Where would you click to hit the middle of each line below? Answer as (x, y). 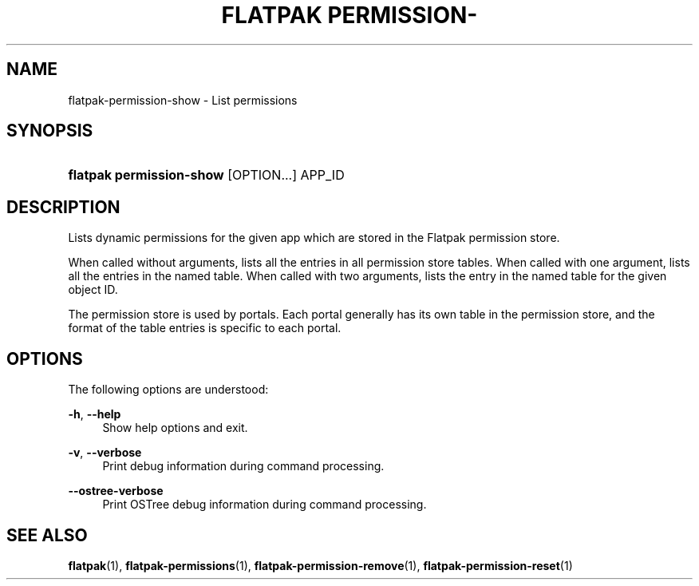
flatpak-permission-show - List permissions (183, 100)
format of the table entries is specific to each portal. (205, 328)
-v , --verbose (105, 453)
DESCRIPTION (63, 207)
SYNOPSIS (50, 131)
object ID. (93, 290)
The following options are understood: (168, 390)
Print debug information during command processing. (243, 466)
